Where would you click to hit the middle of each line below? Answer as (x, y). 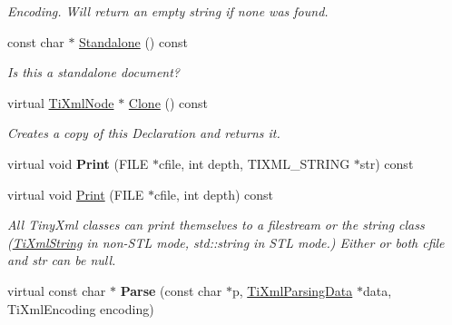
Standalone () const (133, 41)
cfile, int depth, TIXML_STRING (255, 163)
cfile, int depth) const (214, 194)
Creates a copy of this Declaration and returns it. (144, 133)
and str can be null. (62, 260)
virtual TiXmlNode (61, 102)
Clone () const (168, 102)
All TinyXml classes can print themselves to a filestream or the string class (216, 225)
